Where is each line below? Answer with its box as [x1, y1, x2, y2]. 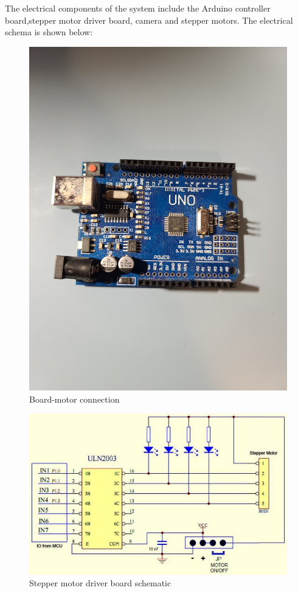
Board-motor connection [29, 392, 120, 405]
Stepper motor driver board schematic [29, 577, 172, 589]
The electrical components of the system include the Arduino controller [5, 2, 271, 14]
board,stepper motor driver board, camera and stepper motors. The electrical [5, 13, 293, 26]
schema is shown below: [5, 26, 93, 38]
